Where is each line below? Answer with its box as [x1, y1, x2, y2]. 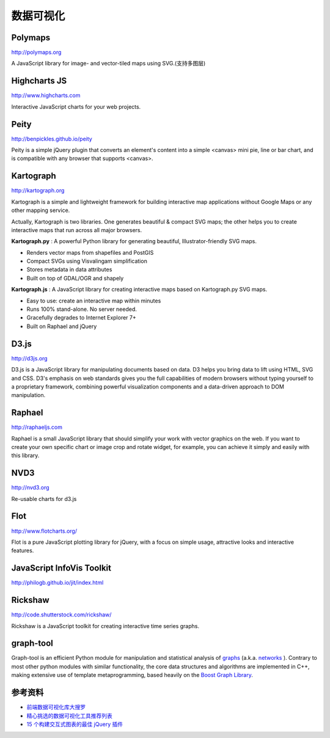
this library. [11, 452, 40, 459]
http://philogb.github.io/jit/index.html [11, 579, 104, 586]
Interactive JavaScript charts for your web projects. [11, 103, 141, 110]
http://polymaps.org [11, 49, 62, 56]
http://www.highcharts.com [11, 92, 81, 99]
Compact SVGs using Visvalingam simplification [26, 257, 148, 265]
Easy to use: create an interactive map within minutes [26, 297, 161, 304]
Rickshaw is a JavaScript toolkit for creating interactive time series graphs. [11, 622, 200, 629]
